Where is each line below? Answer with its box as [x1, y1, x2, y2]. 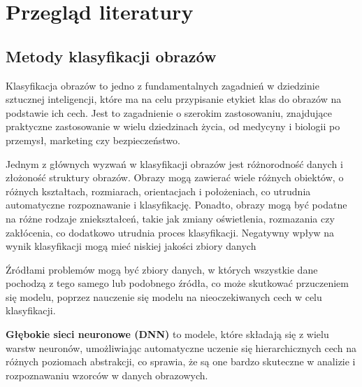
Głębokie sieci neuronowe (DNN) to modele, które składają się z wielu [6, 327, 329, 342]
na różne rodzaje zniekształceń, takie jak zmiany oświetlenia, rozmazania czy [6, 211, 335, 225]
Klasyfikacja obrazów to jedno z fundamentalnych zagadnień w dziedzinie [6, 78, 319, 92]
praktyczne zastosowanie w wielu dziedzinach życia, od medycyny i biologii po [6, 119, 340, 134]
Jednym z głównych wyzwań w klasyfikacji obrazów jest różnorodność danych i [6, 156, 343, 171]
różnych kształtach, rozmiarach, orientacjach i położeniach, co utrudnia [6, 183, 311, 198]
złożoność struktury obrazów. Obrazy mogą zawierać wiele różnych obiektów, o [6, 170, 344, 185]
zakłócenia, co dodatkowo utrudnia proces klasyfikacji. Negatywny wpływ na [6, 225, 335, 239]
